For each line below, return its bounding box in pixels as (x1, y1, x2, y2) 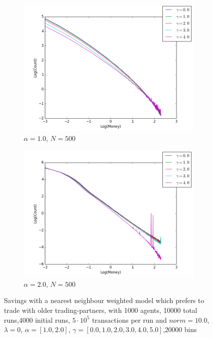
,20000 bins (163, 324, 197, 335)
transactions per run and (92, 314, 167, 325)
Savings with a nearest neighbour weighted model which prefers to (4, 295, 204, 305)
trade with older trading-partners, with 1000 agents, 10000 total (4, 304, 197, 315)
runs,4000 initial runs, (4, 314, 71, 325)
